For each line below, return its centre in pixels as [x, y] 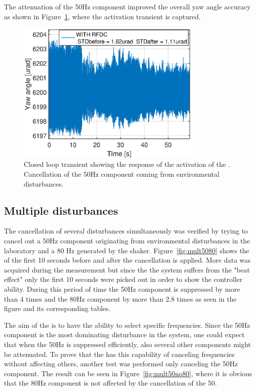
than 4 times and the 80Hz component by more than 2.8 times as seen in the [120, 298]
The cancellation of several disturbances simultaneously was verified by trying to [126, 231]
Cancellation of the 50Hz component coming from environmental [122, 174]
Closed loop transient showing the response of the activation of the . [127, 164]
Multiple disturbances [61, 210]
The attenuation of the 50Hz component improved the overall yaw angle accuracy [128, 6]
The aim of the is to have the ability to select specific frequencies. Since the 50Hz [127, 325]
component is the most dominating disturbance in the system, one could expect [124, 334]
